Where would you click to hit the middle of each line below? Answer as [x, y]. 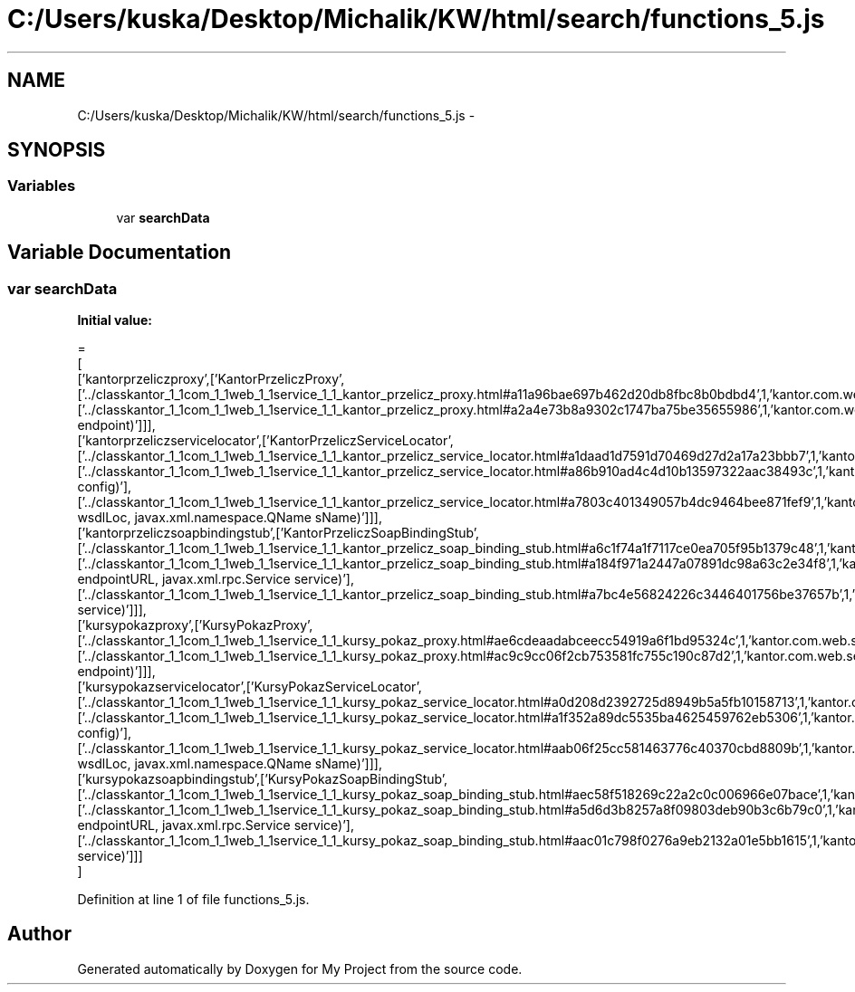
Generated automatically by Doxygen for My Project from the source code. [300, 968]
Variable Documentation [120, 253]
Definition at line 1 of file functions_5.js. [193, 900]
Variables [42, 186]
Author [39, 934]
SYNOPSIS [57, 150]
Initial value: [115, 320]
